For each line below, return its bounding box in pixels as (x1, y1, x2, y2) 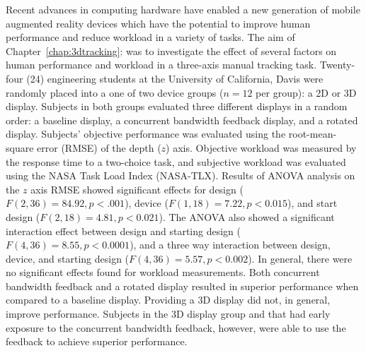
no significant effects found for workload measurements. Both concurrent (6, 265, 320, 280)
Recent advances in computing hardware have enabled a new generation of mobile (6, 2, 360, 16)
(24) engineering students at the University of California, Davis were (26, 71, 324, 85)
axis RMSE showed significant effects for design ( (30, 181, 244, 196)
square (6, 140, 34, 155)
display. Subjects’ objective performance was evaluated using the (6, 126, 286, 141)
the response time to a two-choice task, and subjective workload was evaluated (6, 154, 346, 169)
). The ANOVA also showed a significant (159, 209, 335, 224)
